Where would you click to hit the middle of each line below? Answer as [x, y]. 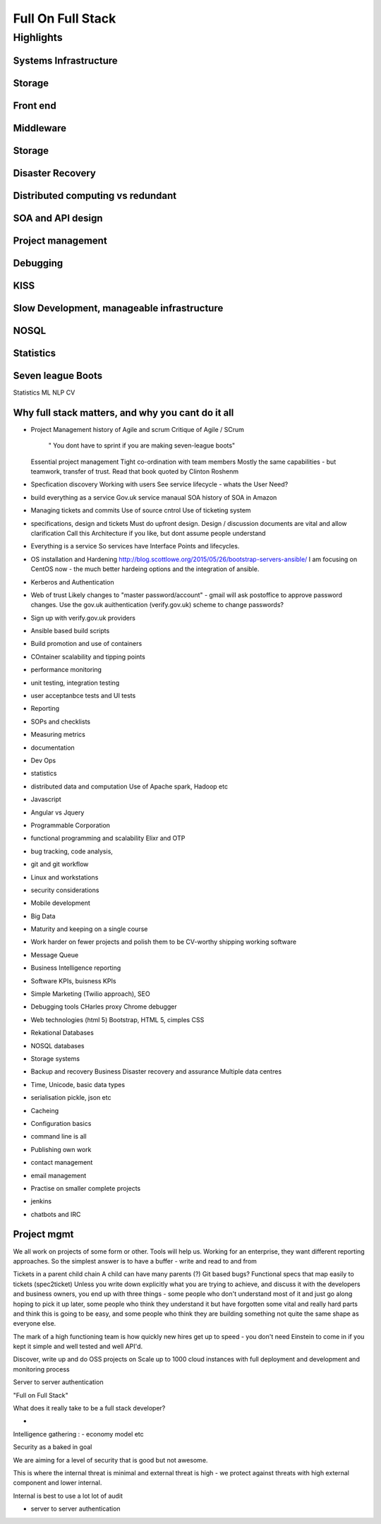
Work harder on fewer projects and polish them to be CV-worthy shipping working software [163, 942]
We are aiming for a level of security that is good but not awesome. [110, 1460]
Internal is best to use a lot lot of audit [68, 1496]
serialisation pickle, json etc [71, 1098]
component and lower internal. [58, 1483]
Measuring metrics [58, 735]
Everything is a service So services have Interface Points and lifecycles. [135, 546]
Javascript [46, 799]
